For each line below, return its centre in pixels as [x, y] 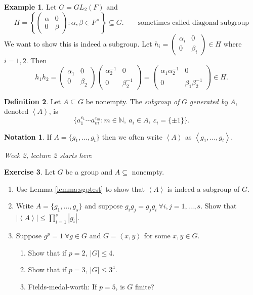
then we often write [132, 136]
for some [157, 236]
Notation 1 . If [28, 136]
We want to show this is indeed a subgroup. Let [78, 43]
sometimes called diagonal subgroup [194, 23]
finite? [144, 287]
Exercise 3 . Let [30, 172]
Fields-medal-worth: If [62, 287]
